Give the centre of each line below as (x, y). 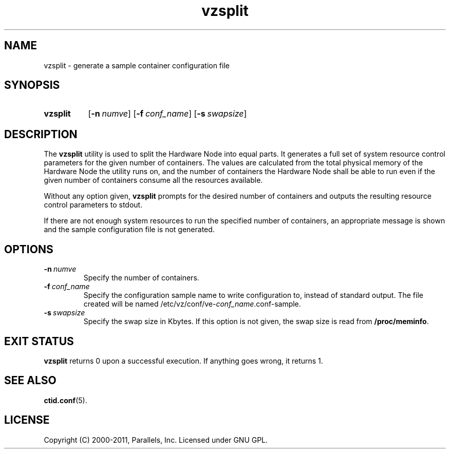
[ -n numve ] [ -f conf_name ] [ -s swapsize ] (167, 114)
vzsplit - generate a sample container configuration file (137, 65)
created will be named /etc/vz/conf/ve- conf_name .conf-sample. (192, 304)
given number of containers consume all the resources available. (153, 180)
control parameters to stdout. (93, 205)
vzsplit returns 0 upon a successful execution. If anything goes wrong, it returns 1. (183, 361)
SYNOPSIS (32, 85)
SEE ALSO (30, 381)
